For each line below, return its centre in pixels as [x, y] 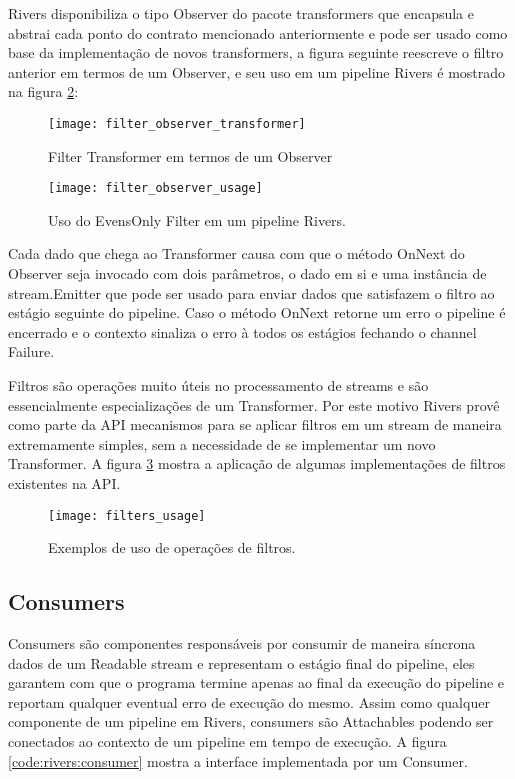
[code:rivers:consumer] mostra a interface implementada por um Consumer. [238, 760]
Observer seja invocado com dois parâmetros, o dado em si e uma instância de [247, 273]
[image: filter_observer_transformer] [177, 123]
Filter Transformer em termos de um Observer [190, 155]
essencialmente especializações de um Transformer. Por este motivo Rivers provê [254, 404]
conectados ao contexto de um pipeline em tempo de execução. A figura [227, 741]
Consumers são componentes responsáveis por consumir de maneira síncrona [242, 643]
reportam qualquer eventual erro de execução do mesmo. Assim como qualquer [249, 701]
